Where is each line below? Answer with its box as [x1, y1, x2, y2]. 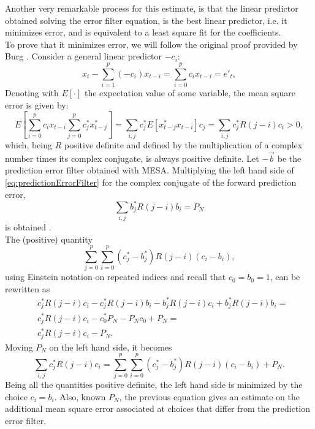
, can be [270, 270, 300, 283]
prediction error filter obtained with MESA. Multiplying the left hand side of [5, 164, 294, 177]
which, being [5, 138, 53, 151]
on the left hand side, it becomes [49, 340, 172, 353]
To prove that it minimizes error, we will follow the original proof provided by [5, 37, 298, 50]
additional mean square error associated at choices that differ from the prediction [5, 402, 310, 415]
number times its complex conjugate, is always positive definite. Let [5, 151, 259, 164]
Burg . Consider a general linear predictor [5, 50, 162, 63]
